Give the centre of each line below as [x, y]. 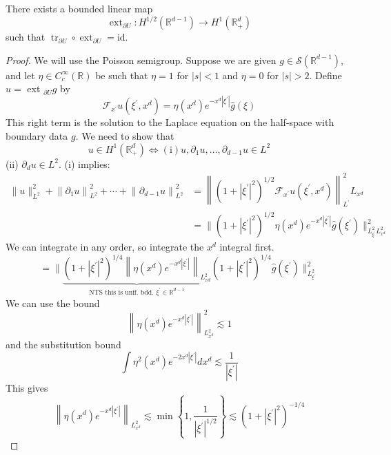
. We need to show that [125, 135]
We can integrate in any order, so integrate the [105, 247]
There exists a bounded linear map [79, 8]
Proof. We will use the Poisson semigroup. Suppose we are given [141, 60]
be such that [122, 75]
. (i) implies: [84, 163]
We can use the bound [53, 303]
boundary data [37, 135]
